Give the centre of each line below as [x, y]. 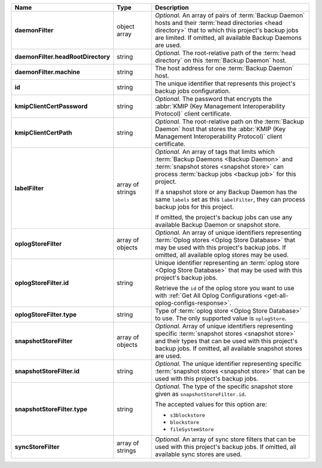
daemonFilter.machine [47, 72]
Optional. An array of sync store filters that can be [225, 439]
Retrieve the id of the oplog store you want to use [225, 288]
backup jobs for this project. [195, 207]
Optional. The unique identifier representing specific [229, 364]
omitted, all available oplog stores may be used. [222, 255]
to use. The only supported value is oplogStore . [221, 318]
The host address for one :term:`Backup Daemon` [225, 68]
